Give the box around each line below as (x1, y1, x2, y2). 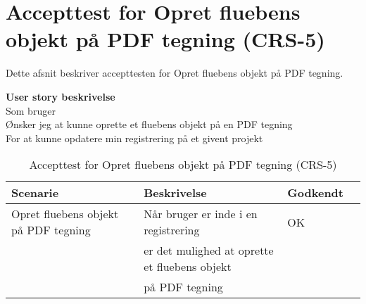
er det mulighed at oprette (144, 242, 274, 259)
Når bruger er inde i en (144, 205, 258, 222)
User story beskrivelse (6, 89, 115, 103)
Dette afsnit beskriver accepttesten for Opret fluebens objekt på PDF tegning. (6, 65, 343, 80)
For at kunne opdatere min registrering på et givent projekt (6, 130, 263, 145)
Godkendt (287, 184, 343, 201)
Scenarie (11, 184, 59, 201)
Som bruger (6, 103, 56, 118)
